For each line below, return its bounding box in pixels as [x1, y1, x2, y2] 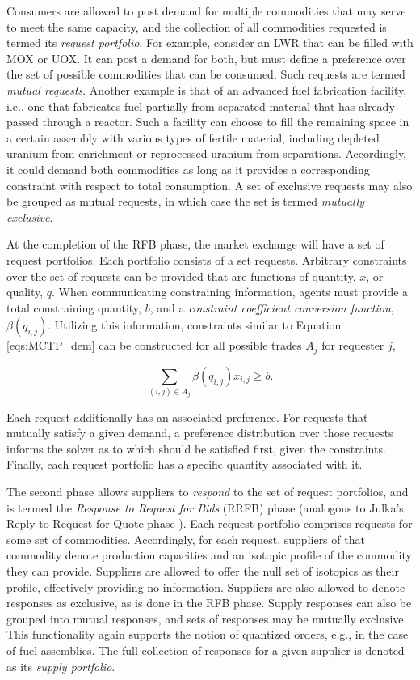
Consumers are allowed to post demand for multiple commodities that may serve [6, 2, 406, 19]
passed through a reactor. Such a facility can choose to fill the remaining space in [6, 113, 409, 130]
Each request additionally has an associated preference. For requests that [6, 408, 368, 425]
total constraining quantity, [6, 299, 141, 316]
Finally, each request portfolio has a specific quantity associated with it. [6, 456, 363, 473]
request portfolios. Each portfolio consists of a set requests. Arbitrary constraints [6, 251, 407, 268]
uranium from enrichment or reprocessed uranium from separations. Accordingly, [6, 145, 407, 162]
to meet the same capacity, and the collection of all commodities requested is [6, 18, 387, 35]
